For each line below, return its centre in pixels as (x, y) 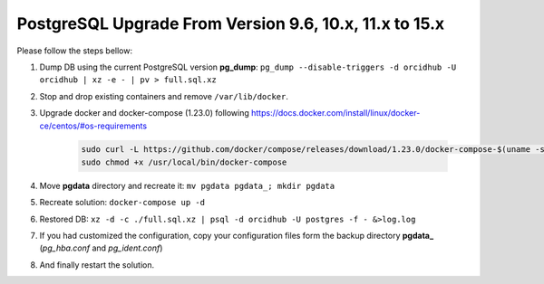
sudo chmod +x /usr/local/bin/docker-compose (184, 162)
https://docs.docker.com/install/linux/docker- (335, 113)
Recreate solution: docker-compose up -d (122, 203)
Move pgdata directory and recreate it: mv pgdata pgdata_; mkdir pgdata (187, 185)
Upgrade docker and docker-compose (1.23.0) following (144, 113)
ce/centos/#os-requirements (93, 126)
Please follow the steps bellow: (75, 51)
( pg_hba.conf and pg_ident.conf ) (101, 248)
